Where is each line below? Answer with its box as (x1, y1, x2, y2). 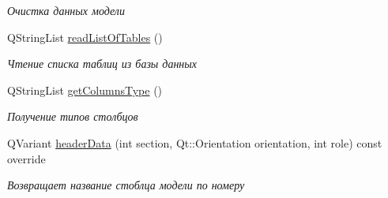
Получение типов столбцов (7, 108, 138, 125)
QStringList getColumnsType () (7, 81, 163, 98)
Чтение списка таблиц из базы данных (7, 55, 198, 72)
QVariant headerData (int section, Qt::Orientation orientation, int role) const (7, 134, 382, 151)
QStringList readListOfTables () (7, 28, 163, 45)
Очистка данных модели (7, 2, 125, 18)
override (7, 150, 46, 166)
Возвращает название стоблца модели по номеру (7, 177, 245, 193)
